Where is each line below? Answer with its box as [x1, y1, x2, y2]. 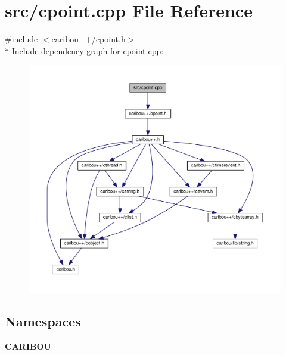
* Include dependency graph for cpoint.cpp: [5, 44, 164, 56]
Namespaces [5, 312, 81, 331]
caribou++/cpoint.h [51, 33, 126, 45]
